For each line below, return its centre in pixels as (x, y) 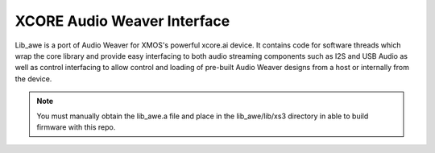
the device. (33, 79)
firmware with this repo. (76, 127)
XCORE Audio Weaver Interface (122, 21)
